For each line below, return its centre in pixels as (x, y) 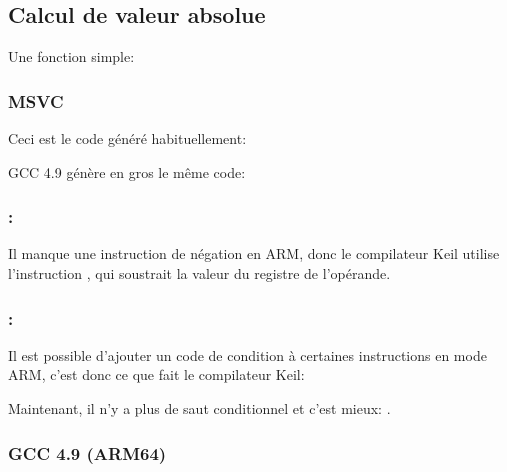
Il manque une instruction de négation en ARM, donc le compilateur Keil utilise (254, 253)
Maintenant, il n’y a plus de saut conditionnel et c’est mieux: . (199, 408)
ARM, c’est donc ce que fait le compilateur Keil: (156, 374)
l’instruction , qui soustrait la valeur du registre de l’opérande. (199, 273)
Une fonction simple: (71, 56)
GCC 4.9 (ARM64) (87, 452)
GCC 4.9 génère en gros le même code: (127, 171)
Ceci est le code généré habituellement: (127, 138)
